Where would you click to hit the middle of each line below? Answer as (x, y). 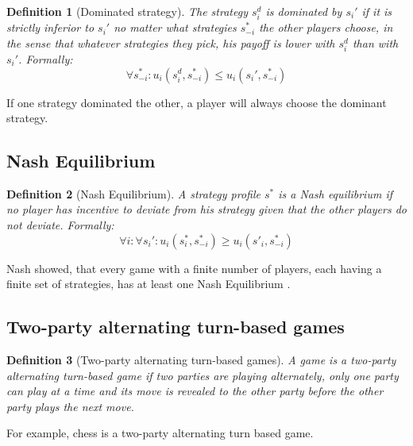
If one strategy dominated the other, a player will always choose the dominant (197, 102)
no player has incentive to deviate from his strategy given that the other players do (206, 209)
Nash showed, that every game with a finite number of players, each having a (194, 268)
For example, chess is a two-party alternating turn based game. (160, 433)
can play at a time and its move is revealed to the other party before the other (195, 391)
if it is (377, 11)
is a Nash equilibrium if (335, 193)
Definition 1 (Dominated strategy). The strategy (127, 11)
